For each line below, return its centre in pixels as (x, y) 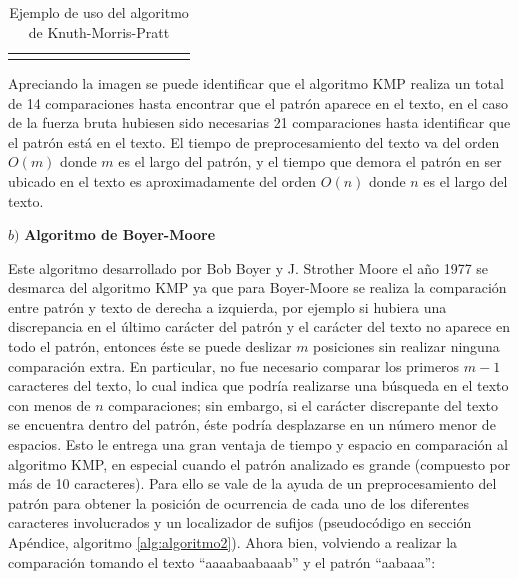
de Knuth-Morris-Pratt (99, 31)
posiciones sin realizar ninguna (406, 346)
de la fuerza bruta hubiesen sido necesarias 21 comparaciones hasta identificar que (259, 122)
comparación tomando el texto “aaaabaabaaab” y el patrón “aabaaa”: (222, 561)
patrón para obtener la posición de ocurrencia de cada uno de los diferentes (238, 502)
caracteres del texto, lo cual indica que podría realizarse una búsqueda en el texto (258, 385)
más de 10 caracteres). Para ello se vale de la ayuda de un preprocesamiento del (252, 483)
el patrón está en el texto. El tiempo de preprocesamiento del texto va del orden (254, 141)
